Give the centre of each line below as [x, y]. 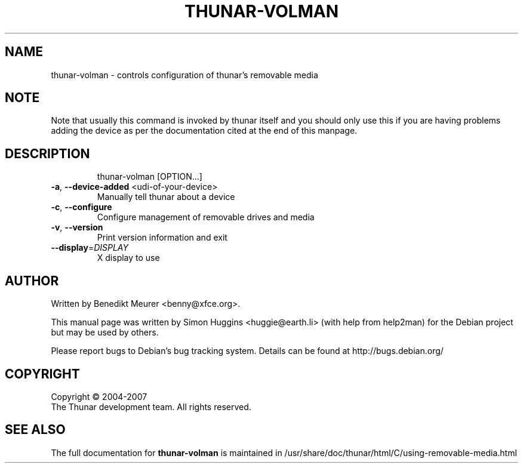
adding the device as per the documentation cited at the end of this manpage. [204, 131]
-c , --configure [81, 207]
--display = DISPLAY [90, 248]
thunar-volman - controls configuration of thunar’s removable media [184, 75]
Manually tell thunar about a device [166, 197]
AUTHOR [32, 281]
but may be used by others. [105, 332]
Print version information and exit [162, 238]
